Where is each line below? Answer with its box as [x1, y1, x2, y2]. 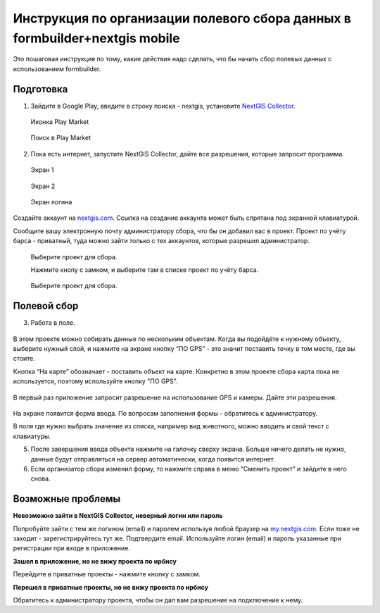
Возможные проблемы [13, 493, 121, 505]
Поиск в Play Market [30, 134, 91, 142]
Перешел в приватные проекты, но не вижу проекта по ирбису [13, 583, 209, 591]
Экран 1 [30, 166, 54, 174]
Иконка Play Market [30, 118, 89, 126]
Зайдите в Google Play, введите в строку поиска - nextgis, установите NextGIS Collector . [30, 101, 296, 110]
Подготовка [13, 83, 68, 95]
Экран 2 [30, 182, 56, 190]
